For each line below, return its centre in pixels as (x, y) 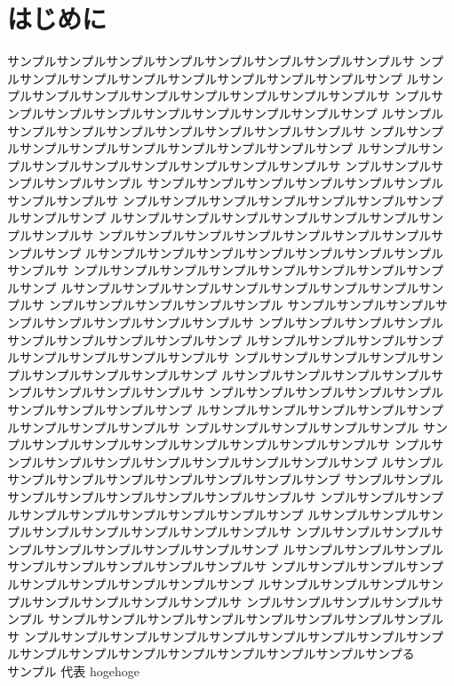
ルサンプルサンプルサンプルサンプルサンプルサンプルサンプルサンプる (211, 654)
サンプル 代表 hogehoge (73, 670)
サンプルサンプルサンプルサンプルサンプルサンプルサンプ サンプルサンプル (225, 479)
